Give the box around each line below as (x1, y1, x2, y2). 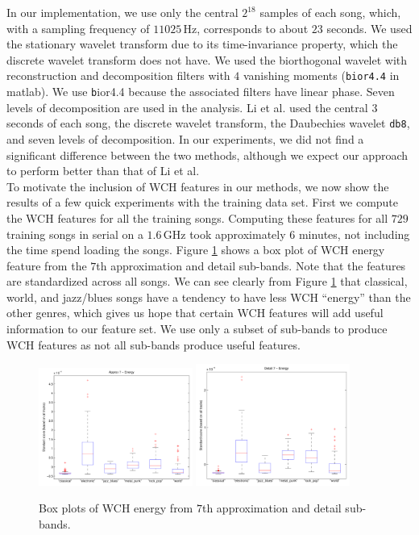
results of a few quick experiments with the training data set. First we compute (6, 194, 399, 211)
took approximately (189, 225, 286, 242)
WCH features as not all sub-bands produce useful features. (6, 336, 301, 353)
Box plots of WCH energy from (39, 499, 193, 516)
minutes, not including (298, 225, 410, 242)
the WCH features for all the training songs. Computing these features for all (6, 209, 388, 226)
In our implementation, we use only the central (6, 4, 239, 20)
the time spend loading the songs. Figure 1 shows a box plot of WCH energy (6, 241, 385, 258)
